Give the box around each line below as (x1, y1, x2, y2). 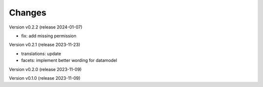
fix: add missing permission (21, 33, 76, 39)
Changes (9, 7, 46, 18)
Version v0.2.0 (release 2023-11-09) (9, 66, 82, 72)
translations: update (21, 51, 61, 57)
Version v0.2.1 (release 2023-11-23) (9, 42, 80, 48)
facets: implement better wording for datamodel (21, 58, 117, 63)
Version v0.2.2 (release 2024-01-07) (9, 24, 83, 30)
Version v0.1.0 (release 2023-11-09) (9, 75, 80, 81)
